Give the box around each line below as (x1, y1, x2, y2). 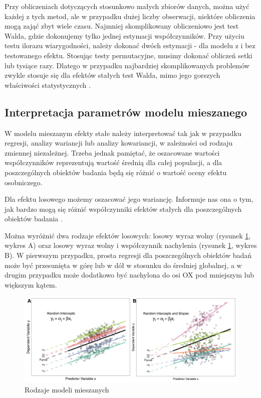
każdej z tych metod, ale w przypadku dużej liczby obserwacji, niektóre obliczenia (5, 11, 255, 21)
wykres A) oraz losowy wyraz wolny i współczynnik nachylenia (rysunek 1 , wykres (5, 240, 257, 250)
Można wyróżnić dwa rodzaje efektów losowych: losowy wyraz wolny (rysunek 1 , (5, 230, 251, 240)
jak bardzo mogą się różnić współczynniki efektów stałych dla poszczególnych (5, 203, 242, 214)
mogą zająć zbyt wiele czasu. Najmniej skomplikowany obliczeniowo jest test (5, 21, 239, 31)
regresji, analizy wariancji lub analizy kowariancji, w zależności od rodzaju (5, 138, 233, 148)
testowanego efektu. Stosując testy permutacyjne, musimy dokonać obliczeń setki (5, 50, 252, 60)
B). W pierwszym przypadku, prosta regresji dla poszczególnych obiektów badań (5, 250, 252, 260)
